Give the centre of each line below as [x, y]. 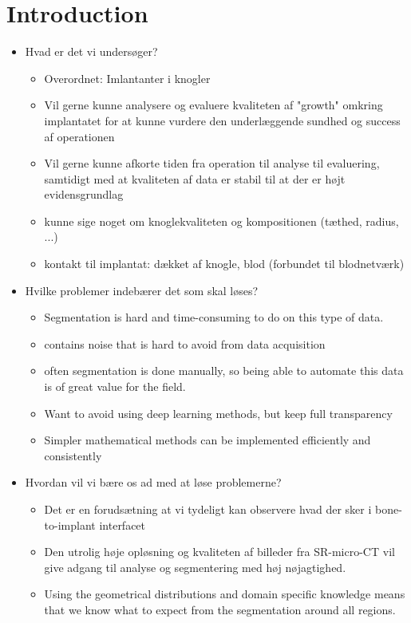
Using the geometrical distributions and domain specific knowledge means [225, 594]
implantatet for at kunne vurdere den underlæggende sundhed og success [222, 120]
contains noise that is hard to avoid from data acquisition [185, 343]
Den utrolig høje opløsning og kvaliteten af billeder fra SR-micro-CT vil [219, 552]
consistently [73, 455]
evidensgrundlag [84, 194]
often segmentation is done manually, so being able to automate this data [224, 371]
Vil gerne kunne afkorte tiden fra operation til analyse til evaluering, [212, 163]
